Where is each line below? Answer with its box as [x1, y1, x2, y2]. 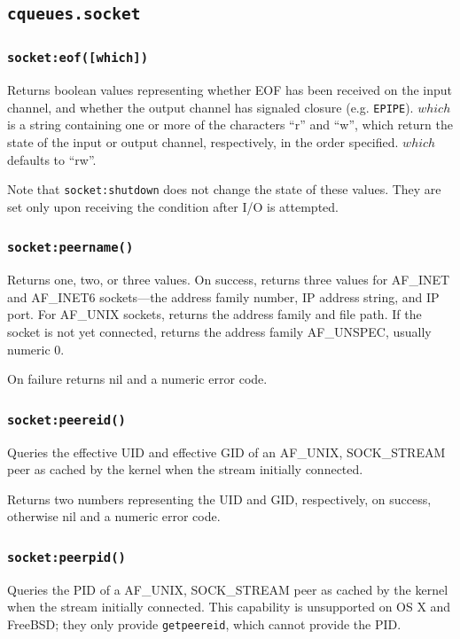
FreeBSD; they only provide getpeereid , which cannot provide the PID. [7, 614, 402, 633]
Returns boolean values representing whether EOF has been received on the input [7, 81, 452, 99]
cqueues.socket [7, 4, 141, 24]
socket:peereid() [7, 412, 126, 427]
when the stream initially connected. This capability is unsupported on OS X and [7, 597, 451, 616]
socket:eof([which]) [7, 51, 149, 66]
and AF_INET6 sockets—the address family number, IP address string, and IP [7, 287, 440, 306]
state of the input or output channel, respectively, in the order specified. [7, 132, 399, 151]
